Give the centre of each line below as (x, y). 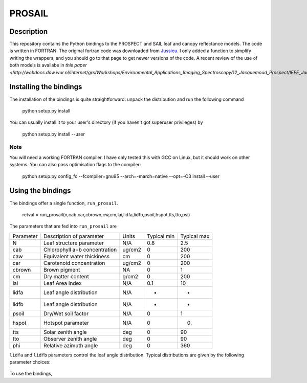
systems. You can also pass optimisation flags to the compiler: (75, 165)
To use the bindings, (31, 374)
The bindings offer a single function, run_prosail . (64, 203)
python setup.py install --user (54, 134)
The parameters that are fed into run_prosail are (63, 226)
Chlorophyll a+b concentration (80, 250)
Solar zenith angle (65, 332)
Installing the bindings (46, 87)
